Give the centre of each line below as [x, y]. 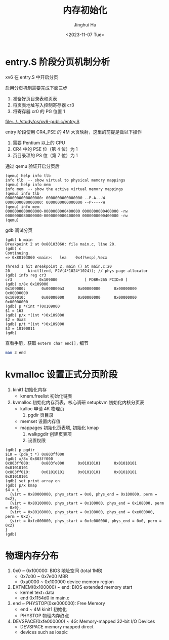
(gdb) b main [19, 240]
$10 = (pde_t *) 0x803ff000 [35, 454]
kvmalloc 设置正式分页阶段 [61, 375]
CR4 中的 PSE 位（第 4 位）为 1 [45, 149]
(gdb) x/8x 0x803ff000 [29, 459]
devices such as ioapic [44, 632]
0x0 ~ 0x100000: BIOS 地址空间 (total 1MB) [57, 571]
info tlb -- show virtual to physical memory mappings [65, 180]
